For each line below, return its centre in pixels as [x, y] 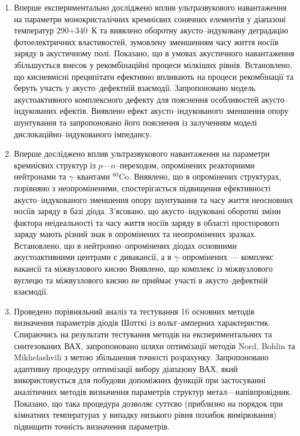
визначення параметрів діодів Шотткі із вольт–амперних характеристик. [142, 322]
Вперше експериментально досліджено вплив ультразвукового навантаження [150, 7]
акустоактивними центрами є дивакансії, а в [92, 257]
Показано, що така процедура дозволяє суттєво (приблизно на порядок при [148, 403]
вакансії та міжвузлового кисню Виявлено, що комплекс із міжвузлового [143, 268]
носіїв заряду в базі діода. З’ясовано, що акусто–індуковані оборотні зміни [147, 211]
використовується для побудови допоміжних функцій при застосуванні [140, 380]
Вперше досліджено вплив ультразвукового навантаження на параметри [142, 153]
